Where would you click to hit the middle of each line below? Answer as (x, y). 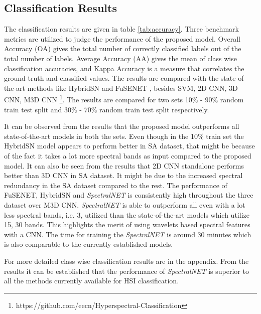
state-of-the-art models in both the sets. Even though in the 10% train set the (124, 136)
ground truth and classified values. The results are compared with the (111, 78)
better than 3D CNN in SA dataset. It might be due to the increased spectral (123, 175)
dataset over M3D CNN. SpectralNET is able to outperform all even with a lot (125, 204)
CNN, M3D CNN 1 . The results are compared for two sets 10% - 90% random (124, 99)
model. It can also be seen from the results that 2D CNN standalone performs (124, 165)
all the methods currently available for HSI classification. (92, 281)
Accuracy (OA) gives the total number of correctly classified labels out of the (123, 48)
